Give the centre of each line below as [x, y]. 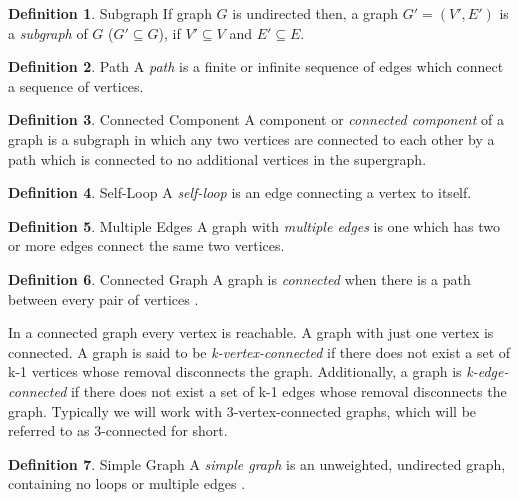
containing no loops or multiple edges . [127, 483]
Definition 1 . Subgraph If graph [110, 13]
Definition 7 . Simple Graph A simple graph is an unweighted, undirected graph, [257, 463]
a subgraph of [48, 32]
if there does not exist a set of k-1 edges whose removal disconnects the [288, 390]
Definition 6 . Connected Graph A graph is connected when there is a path [239, 278]
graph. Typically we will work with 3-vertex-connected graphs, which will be [242, 410]
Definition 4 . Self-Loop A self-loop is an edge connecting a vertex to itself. [240, 192]
